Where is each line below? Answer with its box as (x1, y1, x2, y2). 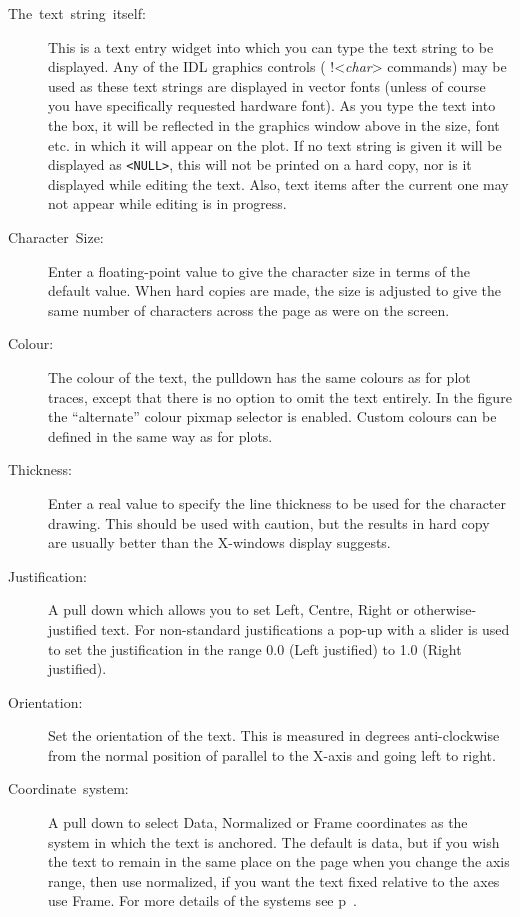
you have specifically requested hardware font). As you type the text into (48, 95, 496, 116)
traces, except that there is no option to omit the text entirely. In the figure (48, 386, 512, 407)
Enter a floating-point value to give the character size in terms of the (48, 260, 471, 281)
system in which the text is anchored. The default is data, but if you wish (48, 831, 500, 852)
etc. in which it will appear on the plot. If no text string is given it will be (48, 134, 502, 155)
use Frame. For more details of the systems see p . (48, 890, 357, 911)
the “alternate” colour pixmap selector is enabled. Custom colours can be (48, 406, 497, 427)
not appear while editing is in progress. (48, 193, 287, 214)
